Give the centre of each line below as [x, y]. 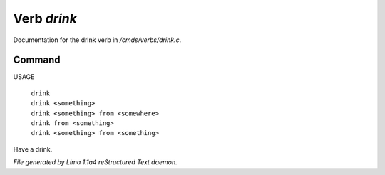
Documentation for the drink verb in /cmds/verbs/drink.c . [97, 40]
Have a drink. [33, 149]
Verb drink [45, 18]
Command [37, 60]
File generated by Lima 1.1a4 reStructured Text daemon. [95, 162]
